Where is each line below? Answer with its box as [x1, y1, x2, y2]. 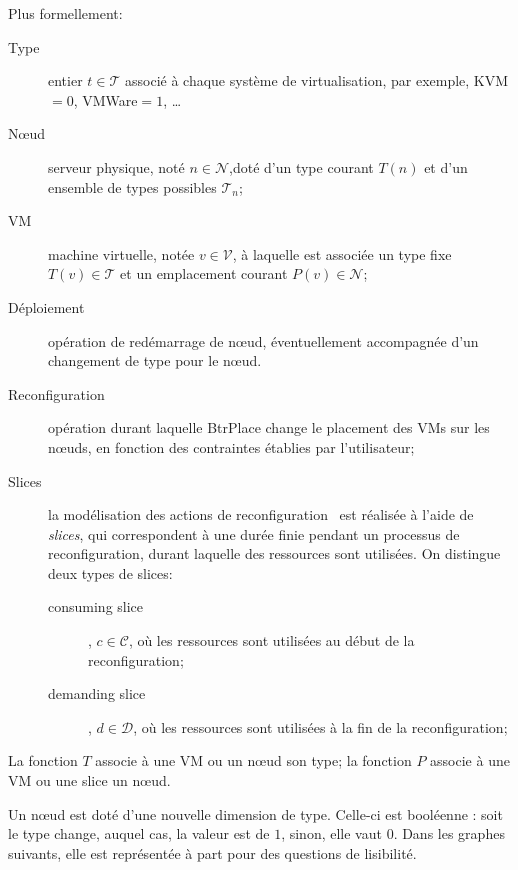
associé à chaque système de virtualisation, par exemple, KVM [125, 70, 509, 91]
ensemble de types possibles [48, 176, 217, 197]
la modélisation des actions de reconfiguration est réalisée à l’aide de [48, 504, 474, 525]
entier [48, 70, 83, 91]
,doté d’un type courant [229, 156, 374, 177]
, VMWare [73, 89, 138, 110]
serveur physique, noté [48, 156, 185, 177]
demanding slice [48, 683, 146, 704]
